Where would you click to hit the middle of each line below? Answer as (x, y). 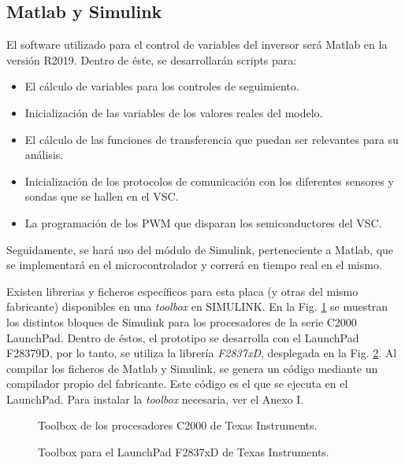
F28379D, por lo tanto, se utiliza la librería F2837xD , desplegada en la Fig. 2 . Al (202, 353)
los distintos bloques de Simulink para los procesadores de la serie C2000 (182, 321)
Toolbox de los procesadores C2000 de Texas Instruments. (178, 425)
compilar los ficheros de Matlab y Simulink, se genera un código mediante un (192, 368)
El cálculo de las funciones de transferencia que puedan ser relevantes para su (212, 139)
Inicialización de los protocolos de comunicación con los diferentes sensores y (209, 181)
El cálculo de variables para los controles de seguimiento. (162, 86)
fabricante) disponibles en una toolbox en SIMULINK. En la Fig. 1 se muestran (197, 306)
